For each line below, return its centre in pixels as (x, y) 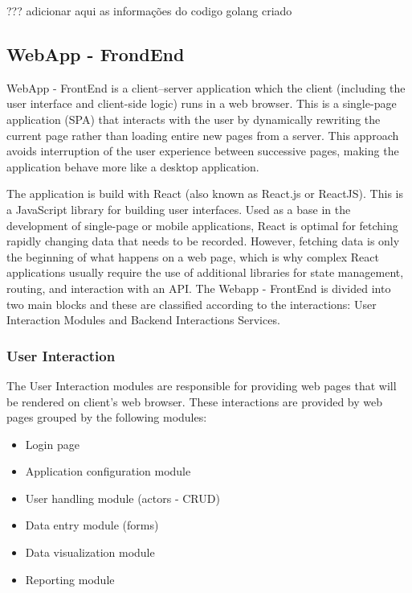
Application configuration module (108, 471)
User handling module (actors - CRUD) (122, 498)
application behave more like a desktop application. (133, 166)
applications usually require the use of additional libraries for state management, (205, 272)
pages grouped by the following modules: (107, 417)
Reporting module (70, 579)
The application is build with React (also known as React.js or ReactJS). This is (205, 194)
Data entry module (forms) (92, 525)
